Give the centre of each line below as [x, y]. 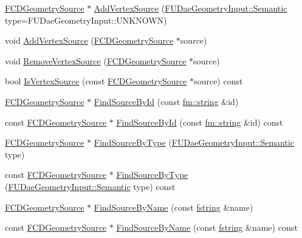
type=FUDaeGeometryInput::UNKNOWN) [86, 20]
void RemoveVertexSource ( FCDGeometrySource [96, 60]
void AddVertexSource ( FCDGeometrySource [89, 40]
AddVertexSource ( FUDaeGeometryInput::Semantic [190, 8]
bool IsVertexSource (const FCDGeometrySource [96, 81]
